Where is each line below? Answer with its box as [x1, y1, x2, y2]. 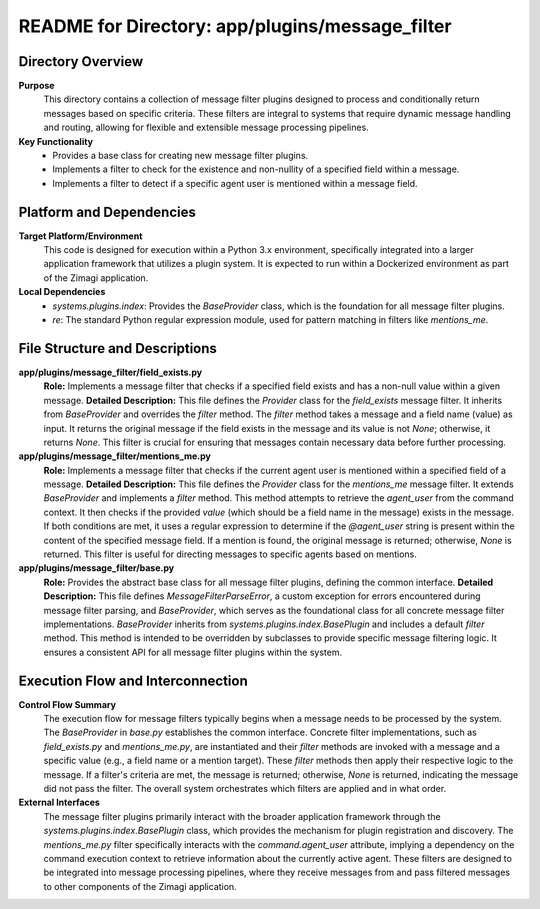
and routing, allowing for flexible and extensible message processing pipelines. [43, 121, 369, 134]
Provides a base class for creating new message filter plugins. [52, 150, 309, 162]
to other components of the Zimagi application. [43, 880, 237, 892]
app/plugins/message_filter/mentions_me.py [18, 450, 212, 462]
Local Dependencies [18, 286, 106, 298]
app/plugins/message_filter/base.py [18, 562, 175, 574]
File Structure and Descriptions [18, 340, 217, 357]
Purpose [18, 80, 55, 92]
